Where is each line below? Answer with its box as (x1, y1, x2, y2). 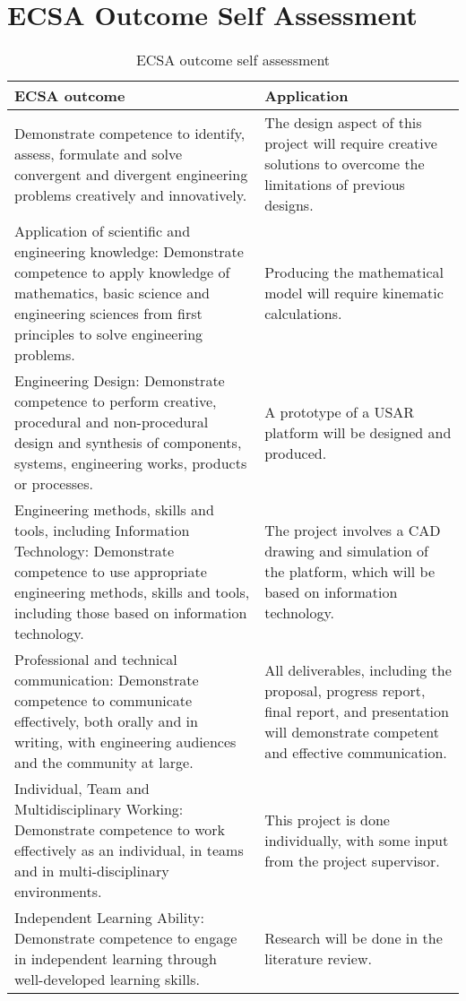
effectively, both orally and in (14, 711, 198, 732)
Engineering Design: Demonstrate (14, 370, 225, 392)
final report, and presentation (264, 700, 449, 721)
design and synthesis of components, (14, 432, 242, 453)
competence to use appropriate (14, 561, 207, 582)
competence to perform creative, (14, 391, 217, 412)
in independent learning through (14, 948, 217, 970)
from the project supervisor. (264, 850, 440, 871)
